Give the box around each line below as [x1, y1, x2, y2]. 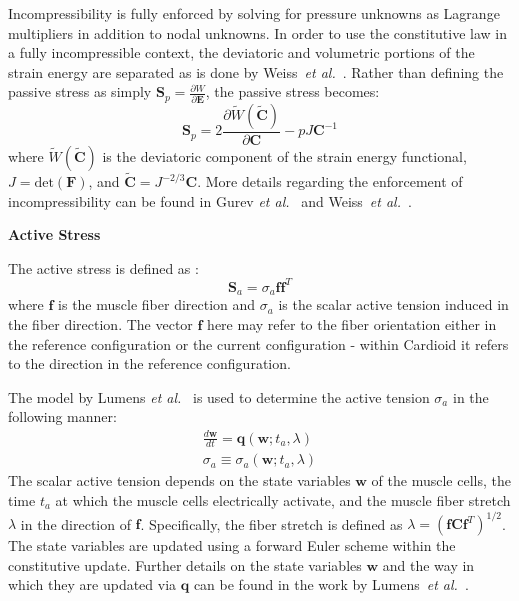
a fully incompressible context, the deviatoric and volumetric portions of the [8, 42, 475, 63]
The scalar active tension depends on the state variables [8, 470, 351, 491]
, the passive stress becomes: [205, 81, 380, 102]
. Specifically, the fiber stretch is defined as [140, 513, 403, 534]
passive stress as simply [8, 81, 152, 102]
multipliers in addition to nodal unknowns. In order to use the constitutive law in [8, 22, 508, 43]
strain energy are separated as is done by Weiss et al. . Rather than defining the [8, 61, 504, 82]
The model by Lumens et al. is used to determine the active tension [8, 386, 430, 407]
